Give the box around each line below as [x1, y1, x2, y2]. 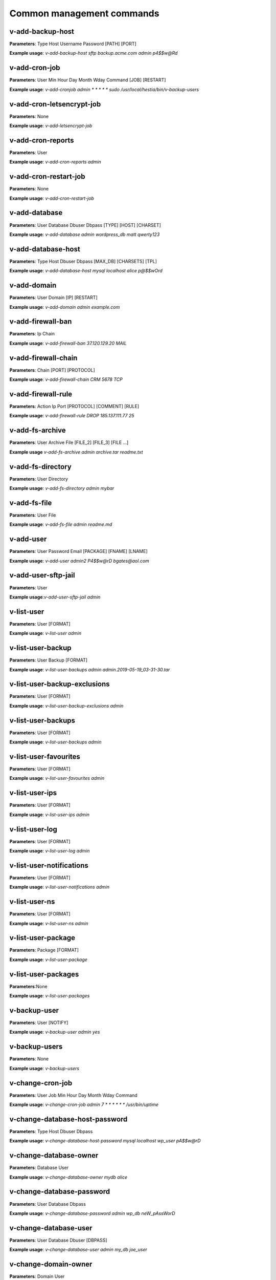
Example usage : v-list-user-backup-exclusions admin [9, 702, 124, 709]
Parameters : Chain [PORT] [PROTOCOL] [9, 367, 96, 373]
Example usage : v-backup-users [9, 1065, 79, 1071]
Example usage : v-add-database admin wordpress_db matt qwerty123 [9, 231, 160, 238]
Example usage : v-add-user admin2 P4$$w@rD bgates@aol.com [9, 558, 149, 564]
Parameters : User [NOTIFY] [9, 1019, 68, 1026]
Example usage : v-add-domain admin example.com [9, 304, 120, 310]
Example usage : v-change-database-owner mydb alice [9, 1174, 128, 1180]
